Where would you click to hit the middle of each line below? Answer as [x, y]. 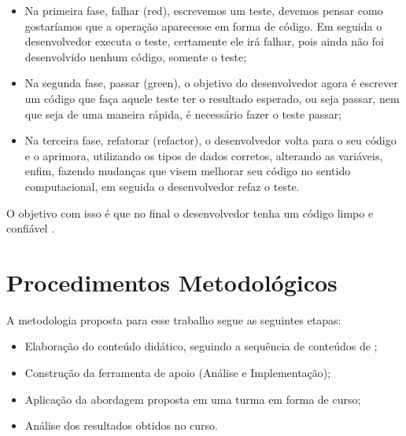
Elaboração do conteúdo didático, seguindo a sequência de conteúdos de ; [201, 346]
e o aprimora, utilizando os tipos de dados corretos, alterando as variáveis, [204, 155]
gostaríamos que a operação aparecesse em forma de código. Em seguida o [203, 26]
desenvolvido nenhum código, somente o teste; [136, 56]
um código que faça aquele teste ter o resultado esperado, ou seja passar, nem [212, 98]
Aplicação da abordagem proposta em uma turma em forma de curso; [193, 399]
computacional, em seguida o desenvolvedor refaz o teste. [162, 186]
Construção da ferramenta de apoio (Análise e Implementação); [178, 373]
